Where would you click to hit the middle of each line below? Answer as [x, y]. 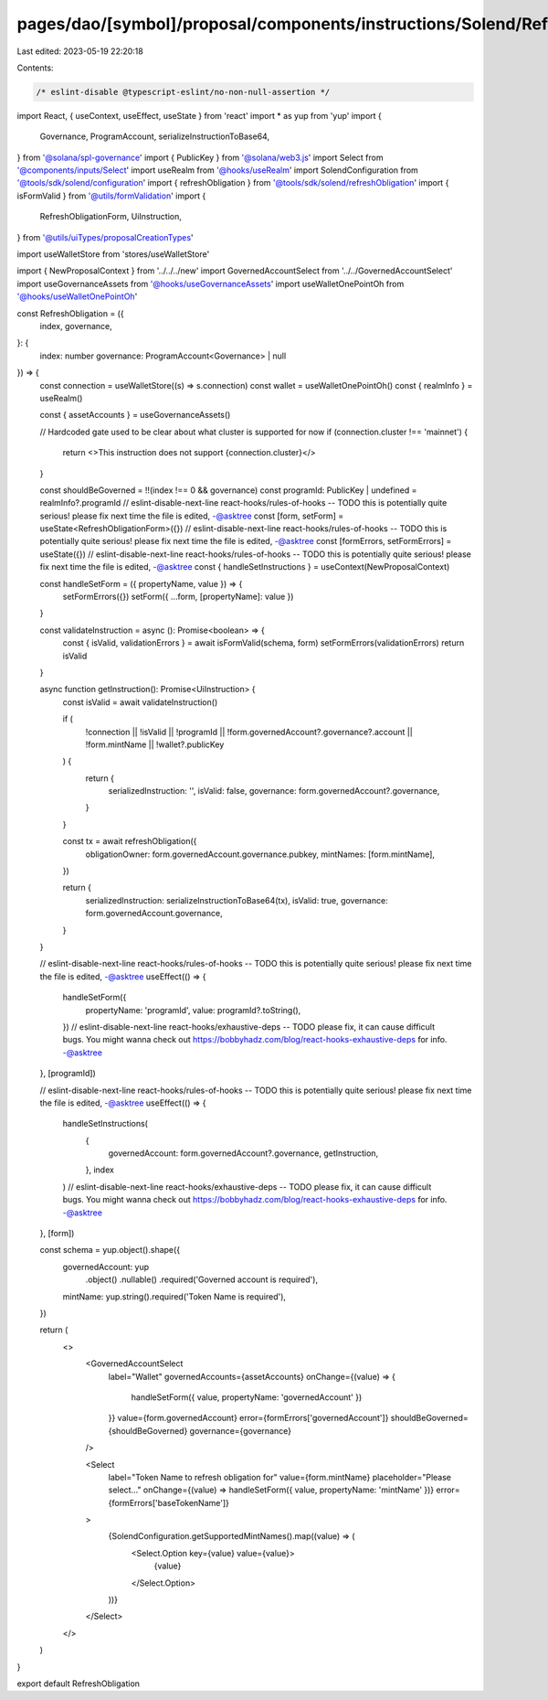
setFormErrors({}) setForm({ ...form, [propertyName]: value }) [178, 597]
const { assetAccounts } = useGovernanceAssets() [135, 415]
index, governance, [76, 326]
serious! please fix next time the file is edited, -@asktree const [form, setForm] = [192, 516]
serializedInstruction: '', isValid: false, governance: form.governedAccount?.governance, [274, 791]
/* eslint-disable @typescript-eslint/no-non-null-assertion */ [183, 92]
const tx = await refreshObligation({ [130, 841]
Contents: [35, 68]
